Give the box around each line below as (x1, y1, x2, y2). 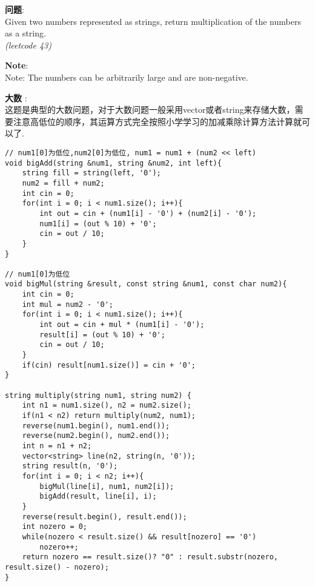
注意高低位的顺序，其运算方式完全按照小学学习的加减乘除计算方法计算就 (13, 115, 302, 127)
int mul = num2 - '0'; (22, 300, 113, 309)
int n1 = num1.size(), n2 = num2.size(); (22, 401, 191, 410)
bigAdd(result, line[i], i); (39, 492, 157, 501)
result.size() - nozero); (5, 562, 109, 571)
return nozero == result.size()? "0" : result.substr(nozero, (22, 553, 279, 562)
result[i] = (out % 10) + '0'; (39, 330, 165, 339)
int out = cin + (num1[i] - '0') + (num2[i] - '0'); (39, 209, 257, 218)
